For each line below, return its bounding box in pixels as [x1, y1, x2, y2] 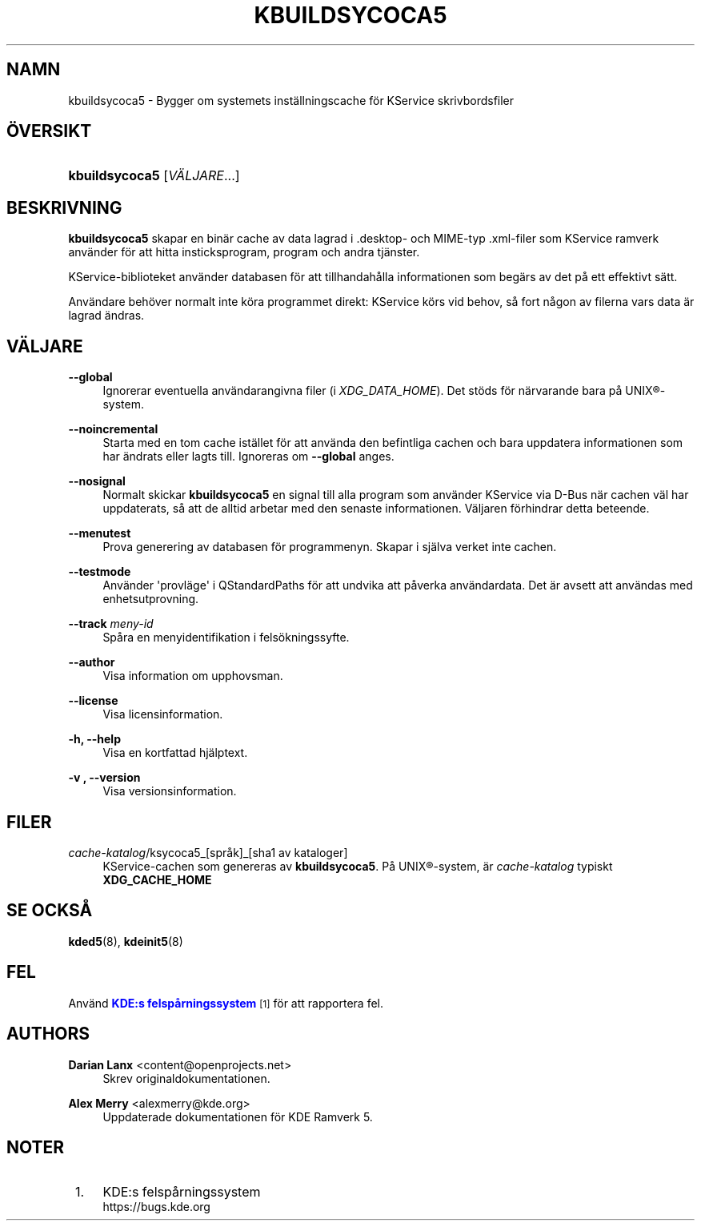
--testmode [68, 565, 131, 579]
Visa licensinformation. [102, 707, 223, 722]
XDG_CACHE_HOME [102, 872, 212, 887]
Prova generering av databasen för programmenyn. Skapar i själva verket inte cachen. [102, 540, 557, 554]
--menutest [68, 526, 131, 541]
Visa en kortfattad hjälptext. [102, 746, 248, 760]
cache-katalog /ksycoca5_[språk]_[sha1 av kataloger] [68, 845, 348, 859]
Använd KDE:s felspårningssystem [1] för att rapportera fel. [68, 996, 384, 1010]
